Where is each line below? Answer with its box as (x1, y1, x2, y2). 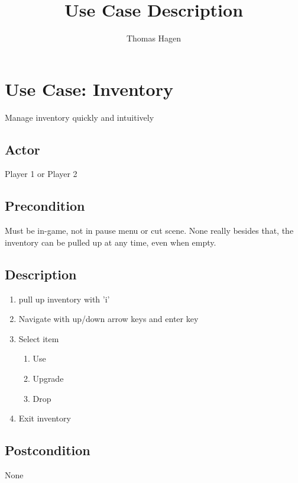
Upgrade (33, 372, 64, 385)
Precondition (5, 197, 85, 215)
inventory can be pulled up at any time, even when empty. (5, 236, 216, 248)
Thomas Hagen (126, 32, 182, 44)
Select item (18, 332, 59, 344)
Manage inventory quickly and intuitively (5, 111, 154, 123)
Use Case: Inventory (5, 76, 173, 101)
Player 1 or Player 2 (5, 168, 77, 180)
